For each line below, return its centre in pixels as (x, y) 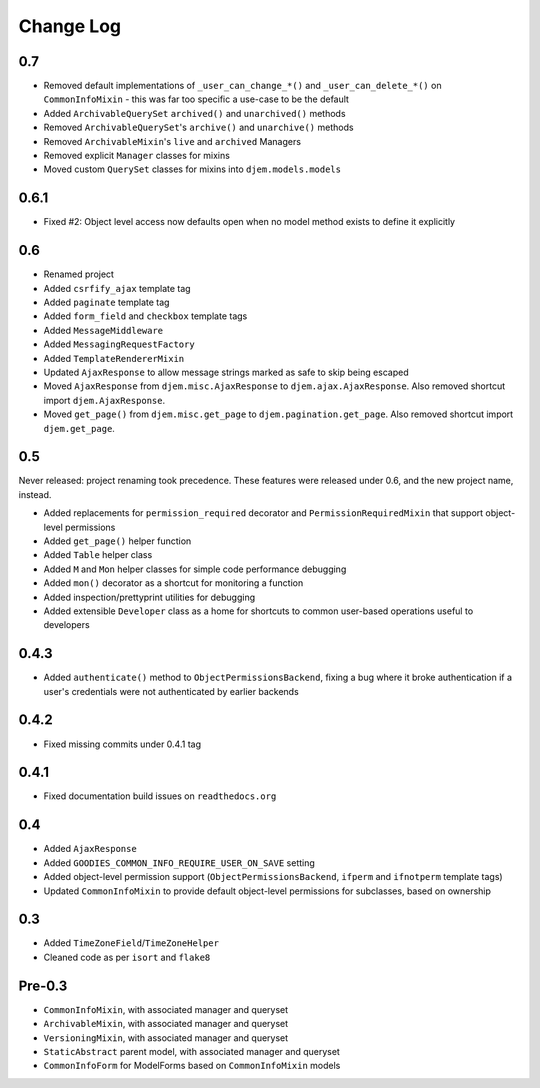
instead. (35, 494)
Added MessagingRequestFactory (119, 344)
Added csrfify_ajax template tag (117, 288)
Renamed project (79, 274)
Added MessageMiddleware (103, 330)
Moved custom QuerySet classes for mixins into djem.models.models (192, 169)
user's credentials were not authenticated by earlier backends (171, 691)
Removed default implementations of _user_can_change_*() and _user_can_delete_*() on (242, 86)
